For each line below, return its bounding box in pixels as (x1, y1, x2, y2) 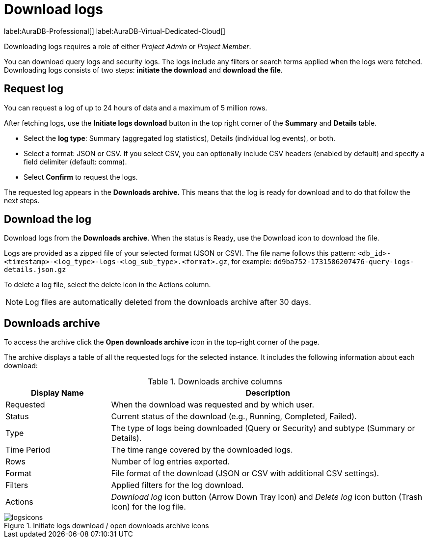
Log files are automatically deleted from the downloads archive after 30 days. (25, 297, 311, 307)
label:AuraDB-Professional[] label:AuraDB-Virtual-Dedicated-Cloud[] (4, 27, 226, 35)
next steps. (4, 196, 40, 205)
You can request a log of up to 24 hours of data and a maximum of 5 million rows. (4, 103, 267, 112)
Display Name (31, 388, 84, 398)
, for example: (227, 257, 272, 266)
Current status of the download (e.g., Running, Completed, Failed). (111, 411, 357, 422)
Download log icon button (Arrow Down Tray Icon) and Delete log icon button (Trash (111, 492, 423, 502)
